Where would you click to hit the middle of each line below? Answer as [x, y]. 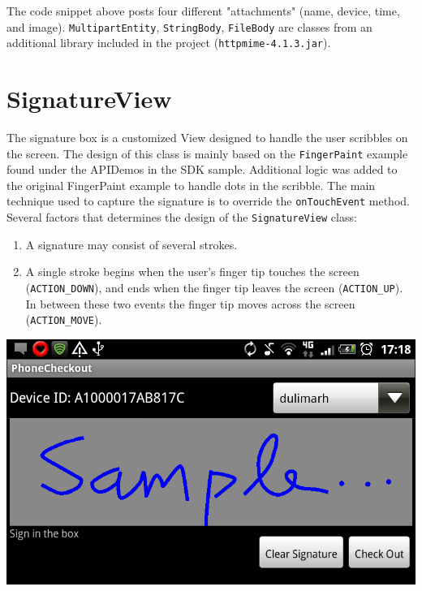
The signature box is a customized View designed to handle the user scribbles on [207, 138]
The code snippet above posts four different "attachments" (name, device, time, [203, 11]
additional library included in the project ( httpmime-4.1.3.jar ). [169, 43]
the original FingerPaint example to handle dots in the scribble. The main [191, 185]
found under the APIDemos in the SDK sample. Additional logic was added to [202, 169]
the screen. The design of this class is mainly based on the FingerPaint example [207, 153]
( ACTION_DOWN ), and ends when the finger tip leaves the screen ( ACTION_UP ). [214, 287]
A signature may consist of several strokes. [131, 244]
